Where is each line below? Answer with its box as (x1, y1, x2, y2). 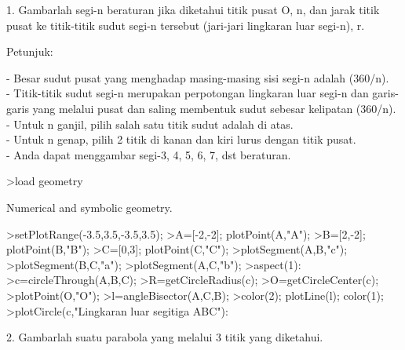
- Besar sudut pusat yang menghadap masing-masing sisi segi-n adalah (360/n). (6, 69, 389, 86)
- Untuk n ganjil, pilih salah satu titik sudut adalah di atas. (6, 115, 294, 132)
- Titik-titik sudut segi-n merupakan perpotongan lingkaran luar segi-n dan (6, 85, 369, 101)
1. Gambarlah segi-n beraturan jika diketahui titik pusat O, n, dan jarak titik (6, 2, 380, 17)
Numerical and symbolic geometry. (6, 199, 173, 215)
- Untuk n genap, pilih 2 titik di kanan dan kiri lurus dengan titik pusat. (6, 131, 356, 148)
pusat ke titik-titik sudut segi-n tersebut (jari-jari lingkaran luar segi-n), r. (6, 16, 365, 33)
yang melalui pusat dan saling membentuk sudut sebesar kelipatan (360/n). (32, 100, 396, 116)
